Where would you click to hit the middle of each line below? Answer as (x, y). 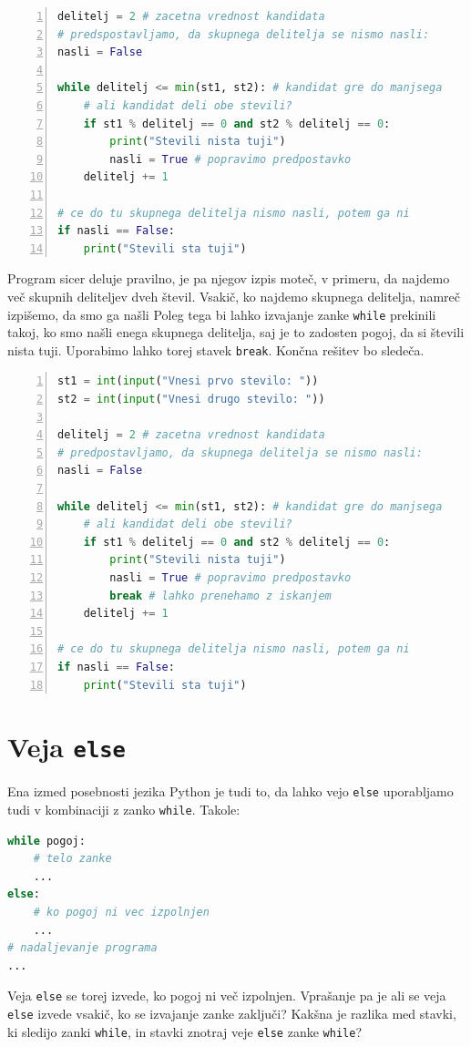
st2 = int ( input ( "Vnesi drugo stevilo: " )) (191, 399)
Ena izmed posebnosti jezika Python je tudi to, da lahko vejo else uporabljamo (230, 791)
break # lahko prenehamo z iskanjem (220, 595)
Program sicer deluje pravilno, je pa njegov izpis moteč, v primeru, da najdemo (229, 278)
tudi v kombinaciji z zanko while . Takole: (124, 809)
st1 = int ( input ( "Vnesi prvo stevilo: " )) (188, 381)
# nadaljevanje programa (82, 948)
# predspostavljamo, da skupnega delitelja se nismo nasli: (244, 34)
